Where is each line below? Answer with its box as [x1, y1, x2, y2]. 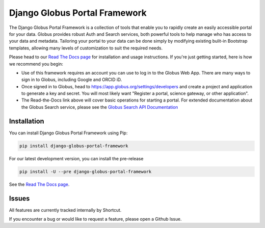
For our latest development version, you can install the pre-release [9, 155, 144, 161]
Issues [9, 194, 30, 203]
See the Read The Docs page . [9, 181, 70, 187]
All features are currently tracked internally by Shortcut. [9, 207, 122, 213]
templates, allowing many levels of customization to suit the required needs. [9, 45, 163, 51]
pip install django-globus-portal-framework [19, 143, 129, 149]
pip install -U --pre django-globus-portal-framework [19, 169, 152, 174]
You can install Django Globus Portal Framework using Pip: [9, 130, 128, 136]
